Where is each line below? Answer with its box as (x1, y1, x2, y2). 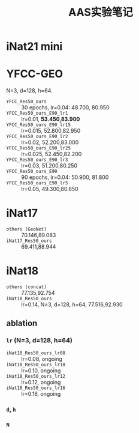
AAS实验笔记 (68, 5, 134, 19)
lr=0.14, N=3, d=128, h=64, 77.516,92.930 (21, 301, 123, 308)
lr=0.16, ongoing (21, 390, 61, 397)
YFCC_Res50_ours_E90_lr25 (6, 145, 71, 151)
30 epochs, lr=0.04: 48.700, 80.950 (21, 104, 110, 111)
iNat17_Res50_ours (6, 238, 52, 244)
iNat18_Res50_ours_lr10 (6, 362, 66, 368)
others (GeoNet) (6, 226, 47, 232)
